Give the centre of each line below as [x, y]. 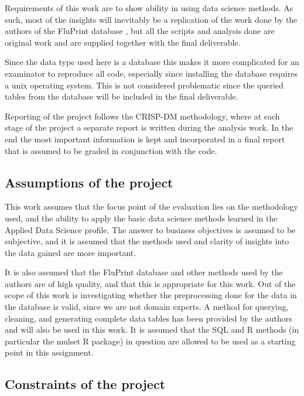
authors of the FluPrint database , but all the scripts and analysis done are [140, 31]
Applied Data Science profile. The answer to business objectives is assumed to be [150, 229]
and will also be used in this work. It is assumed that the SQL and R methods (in [152, 330]
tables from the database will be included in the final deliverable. [122, 96]
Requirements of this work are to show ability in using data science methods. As [149, 8]
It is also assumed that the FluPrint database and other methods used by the [144, 272]
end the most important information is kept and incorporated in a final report [145, 139]
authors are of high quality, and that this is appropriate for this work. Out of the [150, 283]
